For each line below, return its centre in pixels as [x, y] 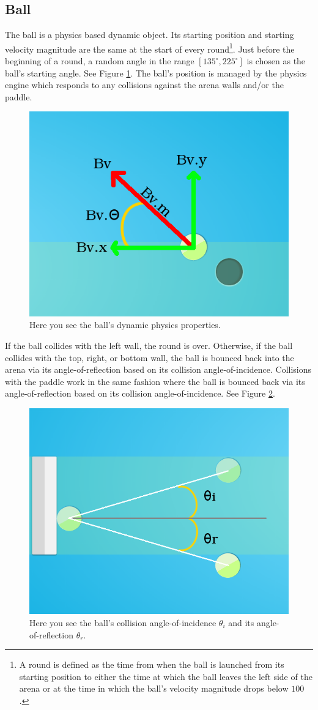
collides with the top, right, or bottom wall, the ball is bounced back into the [150, 357]
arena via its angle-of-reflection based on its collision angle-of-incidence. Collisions [158, 369]
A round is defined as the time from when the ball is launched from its [152, 664]
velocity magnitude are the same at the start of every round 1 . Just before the [150, 48]
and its [241, 622]
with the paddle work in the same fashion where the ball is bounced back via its [155, 381]
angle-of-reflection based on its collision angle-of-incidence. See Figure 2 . [140, 393]
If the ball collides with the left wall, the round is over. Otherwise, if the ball [149, 345]
